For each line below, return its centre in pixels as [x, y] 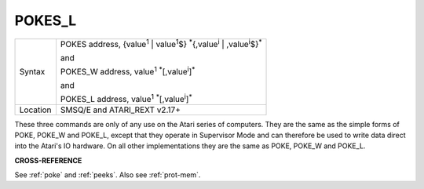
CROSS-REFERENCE [48, 160]
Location [35, 110]
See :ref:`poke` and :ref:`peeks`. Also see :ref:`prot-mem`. [108, 175]
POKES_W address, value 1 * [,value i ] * [128, 71]
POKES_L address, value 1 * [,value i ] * [126, 99]
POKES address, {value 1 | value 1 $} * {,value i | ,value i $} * [161, 43]
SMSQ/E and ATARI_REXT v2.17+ [120, 110]
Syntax [32, 72]
